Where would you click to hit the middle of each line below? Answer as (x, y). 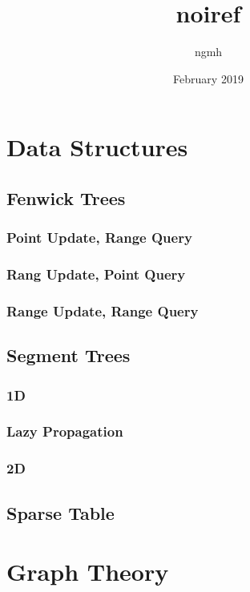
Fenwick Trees (66, 197)
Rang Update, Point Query (96, 274)
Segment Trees (69, 355)
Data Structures (97, 147)
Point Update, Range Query (99, 238)
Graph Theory (88, 572)
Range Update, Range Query (103, 310)
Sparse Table (60, 512)
